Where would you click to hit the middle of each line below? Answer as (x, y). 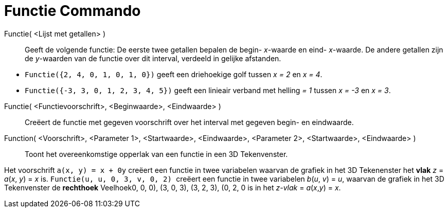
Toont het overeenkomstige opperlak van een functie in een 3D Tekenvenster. (156, 154)
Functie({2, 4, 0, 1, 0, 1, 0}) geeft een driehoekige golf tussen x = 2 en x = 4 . (174, 74)
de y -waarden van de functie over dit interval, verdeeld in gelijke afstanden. (153, 58)
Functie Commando (73, 11)
